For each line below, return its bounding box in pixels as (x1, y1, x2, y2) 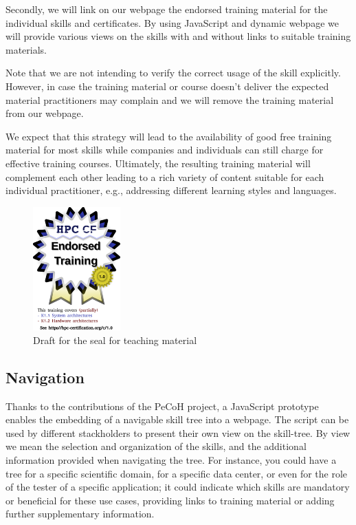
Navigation (5, 366, 85, 387)
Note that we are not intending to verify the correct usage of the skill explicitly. (5, 65, 341, 80)
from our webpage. (5, 106, 84, 120)
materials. (5, 42, 47, 56)
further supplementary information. (5, 506, 155, 521)
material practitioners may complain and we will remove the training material (5, 92, 334, 107)
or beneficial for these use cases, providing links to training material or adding (5, 493, 335, 507)
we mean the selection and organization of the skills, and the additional (5, 439, 307, 453)
